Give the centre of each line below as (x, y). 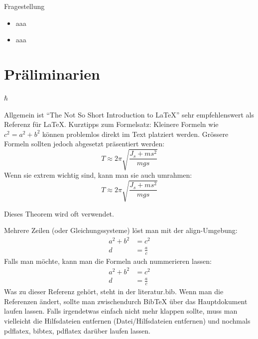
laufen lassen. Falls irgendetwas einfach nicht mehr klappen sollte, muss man (121, 311)
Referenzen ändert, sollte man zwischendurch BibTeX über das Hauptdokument (126, 301)
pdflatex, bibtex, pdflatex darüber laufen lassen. (77, 330)
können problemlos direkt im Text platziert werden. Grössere (135, 134)
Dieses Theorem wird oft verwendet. (59, 213)
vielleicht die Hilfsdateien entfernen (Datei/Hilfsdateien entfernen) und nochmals (127, 320)
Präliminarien (52, 73)
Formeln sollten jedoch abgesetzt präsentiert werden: (84, 144)
